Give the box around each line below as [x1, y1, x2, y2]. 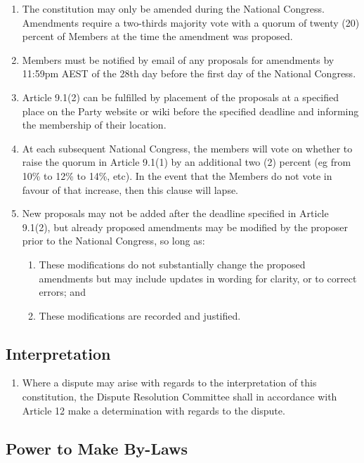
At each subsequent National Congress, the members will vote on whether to [22, 141, 353, 155]
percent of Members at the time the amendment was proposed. [22, 29, 293, 44]
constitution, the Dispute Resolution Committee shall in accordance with [22, 389, 337, 404]
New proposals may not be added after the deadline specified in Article [22, 206, 329, 221]
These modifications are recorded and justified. [39, 308, 241, 322]
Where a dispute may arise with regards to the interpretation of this [22, 375, 317, 390]
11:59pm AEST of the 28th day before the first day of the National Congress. [22, 66, 356, 81]
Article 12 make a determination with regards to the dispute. [22, 403, 285, 417]
